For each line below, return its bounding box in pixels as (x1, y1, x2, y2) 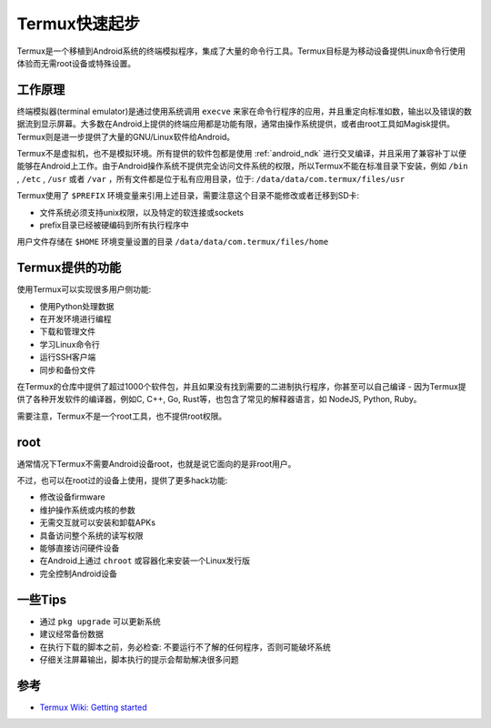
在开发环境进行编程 (39, 314, 112, 325)
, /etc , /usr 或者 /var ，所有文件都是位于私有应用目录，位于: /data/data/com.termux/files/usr (16, 173, 406, 184)
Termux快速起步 (16, 14, 141, 34)
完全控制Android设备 (39, 568, 117, 579)
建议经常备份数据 (39, 629, 104, 640)
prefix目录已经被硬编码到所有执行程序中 (39, 219, 189, 230)
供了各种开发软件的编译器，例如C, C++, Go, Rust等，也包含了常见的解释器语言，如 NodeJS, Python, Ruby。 (16, 394, 422, 405)
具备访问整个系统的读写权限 (39, 530, 144, 541)
